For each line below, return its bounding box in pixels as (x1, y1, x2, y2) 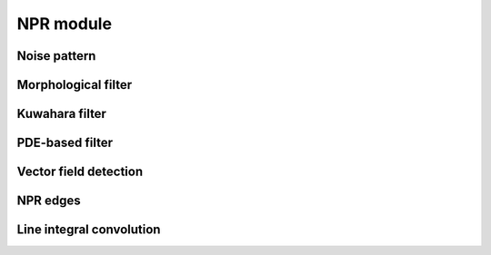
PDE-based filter (16, 135, 114, 151)
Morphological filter (16, 77, 133, 93)
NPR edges (16, 193, 81, 209)
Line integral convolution (16, 222, 161, 238)
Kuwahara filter (16, 106, 106, 122)
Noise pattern (16, 48, 96, 64)
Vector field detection (16, 164, 144, 180)
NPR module (16, 14, 113, 34)
